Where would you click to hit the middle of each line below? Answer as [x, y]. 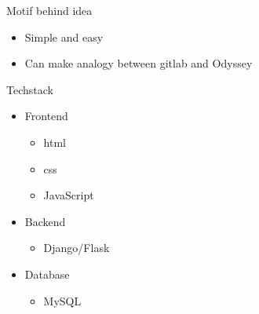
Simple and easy [64, 37]
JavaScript [69, 195]
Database [47, 274]
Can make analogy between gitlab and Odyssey [139, 63]
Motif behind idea [49, 10]
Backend [45, 221]
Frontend [46, 116]
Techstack [30, 89]
